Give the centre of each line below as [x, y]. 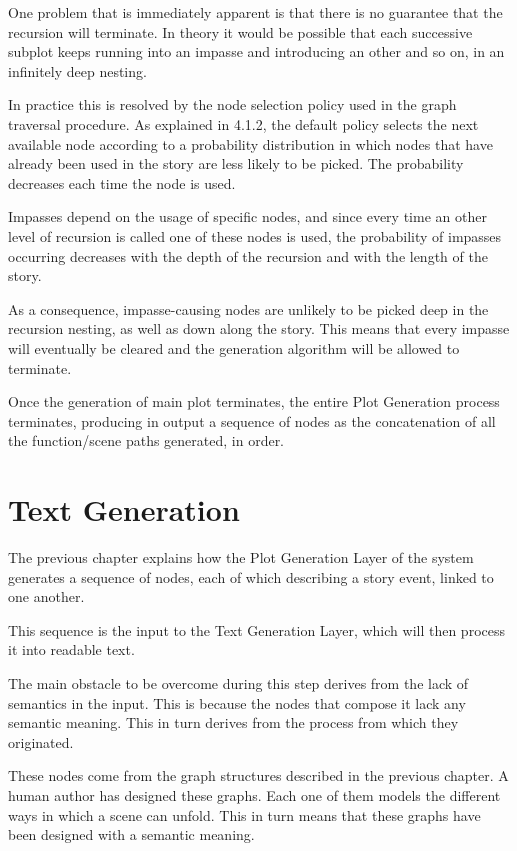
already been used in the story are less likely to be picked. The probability [236, 163]
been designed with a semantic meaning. [131, 834]
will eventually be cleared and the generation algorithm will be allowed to [234, 347]
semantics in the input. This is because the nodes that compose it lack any [237, 702]
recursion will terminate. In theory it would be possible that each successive [240, 31]
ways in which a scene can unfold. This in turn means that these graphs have [244, 814]
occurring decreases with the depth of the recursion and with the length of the [248, 255]
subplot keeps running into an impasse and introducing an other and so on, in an [256, 51]
